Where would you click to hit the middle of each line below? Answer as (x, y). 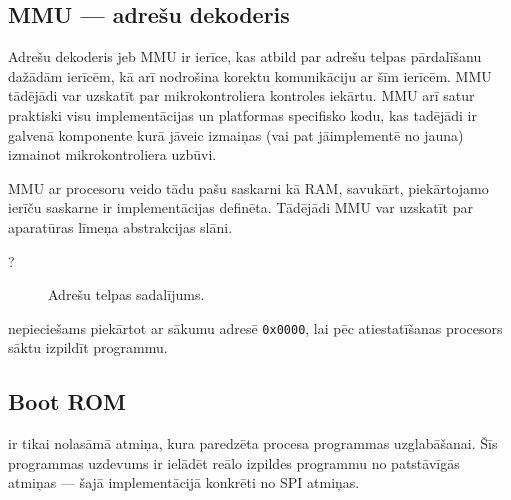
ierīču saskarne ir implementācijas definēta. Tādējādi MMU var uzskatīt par (240, 207)
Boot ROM (67, 401)
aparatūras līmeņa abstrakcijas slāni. (120, 226)
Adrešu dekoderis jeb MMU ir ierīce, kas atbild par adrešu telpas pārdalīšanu (245, 56)
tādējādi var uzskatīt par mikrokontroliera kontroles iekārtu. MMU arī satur (241, 95)
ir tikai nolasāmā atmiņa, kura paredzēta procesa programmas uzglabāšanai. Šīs (253, 443)
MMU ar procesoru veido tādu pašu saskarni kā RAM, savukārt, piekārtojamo (248, 187)
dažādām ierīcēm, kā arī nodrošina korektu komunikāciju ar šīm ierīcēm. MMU (250, 75)
